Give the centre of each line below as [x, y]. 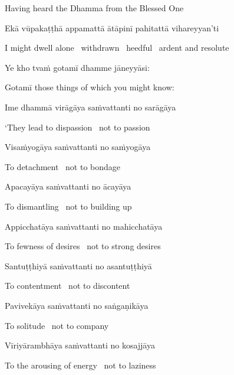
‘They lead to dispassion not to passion [78, 127]
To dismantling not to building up [68, 206]
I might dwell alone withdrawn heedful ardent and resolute [117, 48]
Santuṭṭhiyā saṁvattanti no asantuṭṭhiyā [78, 265]
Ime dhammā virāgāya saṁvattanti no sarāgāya [90, 107]
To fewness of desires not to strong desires [83, 246]
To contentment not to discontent [67, 286]
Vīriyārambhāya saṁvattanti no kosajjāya [80, 345]
